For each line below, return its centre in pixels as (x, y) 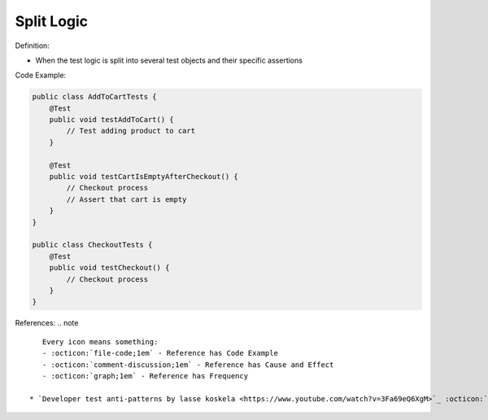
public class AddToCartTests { (95, 97)
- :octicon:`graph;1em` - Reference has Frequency (145, 376)
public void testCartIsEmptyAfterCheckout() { (144, 177)
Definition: (33, 46)
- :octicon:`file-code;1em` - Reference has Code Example (160, 353)
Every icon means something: (100, 341)
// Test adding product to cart (131, 131)
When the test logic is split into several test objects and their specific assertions (169, 60)
